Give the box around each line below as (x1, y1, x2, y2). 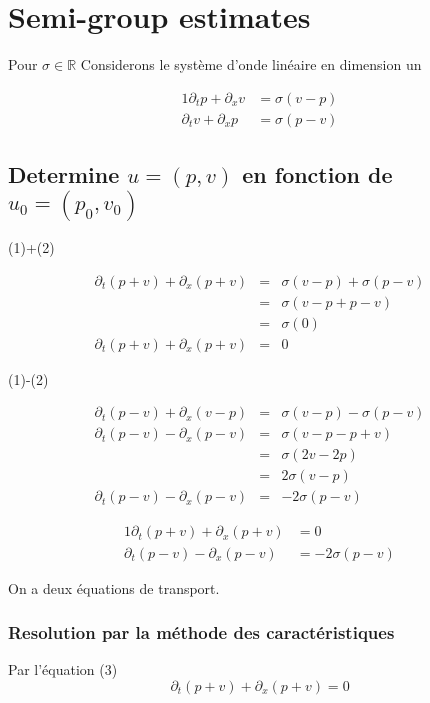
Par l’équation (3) (8, 659, 118, 680)
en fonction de (242, 159, 393, 190)
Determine (8, 159, 120, 190)
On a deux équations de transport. (8, 577, 220, 598)
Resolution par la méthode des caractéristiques (8, 620, 395, 645)
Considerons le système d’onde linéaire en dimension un (80, 54, 422, 75)
